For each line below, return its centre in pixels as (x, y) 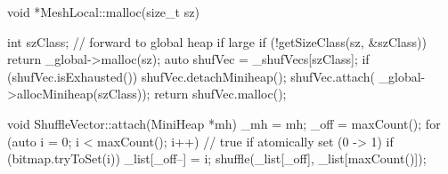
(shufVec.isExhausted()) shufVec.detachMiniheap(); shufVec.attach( (191, 76)
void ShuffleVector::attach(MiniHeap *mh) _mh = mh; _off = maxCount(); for (224, 123)
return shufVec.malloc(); (220, 94)
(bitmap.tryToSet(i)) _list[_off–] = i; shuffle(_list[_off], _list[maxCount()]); (217, 158)
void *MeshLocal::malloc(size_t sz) (103, 12)
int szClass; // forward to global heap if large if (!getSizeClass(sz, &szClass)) (217, 41)
